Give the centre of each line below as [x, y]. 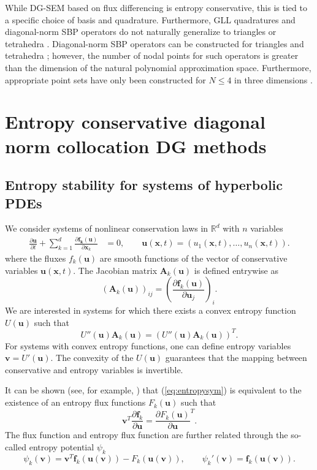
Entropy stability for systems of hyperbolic [144, 185]
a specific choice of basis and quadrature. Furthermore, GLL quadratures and [150, 19]
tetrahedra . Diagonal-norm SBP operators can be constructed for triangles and [155, 43]
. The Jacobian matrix [115, 270]
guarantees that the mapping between [236, 358]
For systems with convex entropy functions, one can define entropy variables [148, 345]
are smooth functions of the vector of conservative [193, 258]
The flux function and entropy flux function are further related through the [147, 435]
